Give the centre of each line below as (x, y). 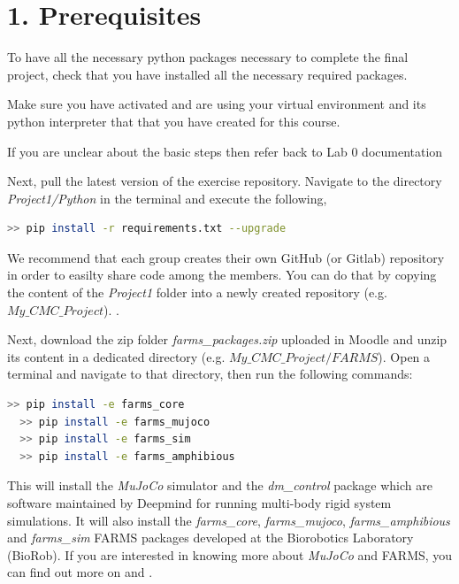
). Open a (404, 356)
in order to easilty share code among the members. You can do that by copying (222, 275)
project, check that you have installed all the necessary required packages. (207, 74)
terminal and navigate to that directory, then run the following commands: (210, 374)
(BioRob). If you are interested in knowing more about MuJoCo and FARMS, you (230, 554)
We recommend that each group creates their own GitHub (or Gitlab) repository (226, 257)
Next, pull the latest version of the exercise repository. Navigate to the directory (225, 181)
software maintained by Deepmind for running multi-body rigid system (199, 503)
